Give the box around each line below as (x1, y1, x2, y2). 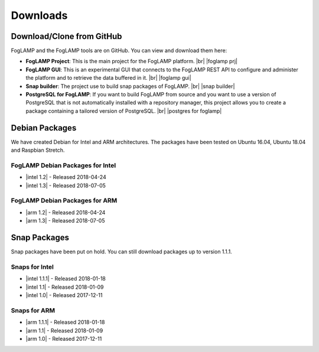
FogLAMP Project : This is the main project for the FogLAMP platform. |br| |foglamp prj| (25, 58, 237, 65)
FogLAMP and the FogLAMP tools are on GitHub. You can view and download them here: (11, 47, 227, 54)
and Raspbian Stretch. (11, 146, 65, 154)
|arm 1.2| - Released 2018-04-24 (25, 208, 106, 216)
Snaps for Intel (11, 263, 54, 271)
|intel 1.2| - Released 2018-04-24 (25, 174, 106, 181)
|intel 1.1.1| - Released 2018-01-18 (25, 275, 106, 282)
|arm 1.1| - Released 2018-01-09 (25, 327, 103, 334)
